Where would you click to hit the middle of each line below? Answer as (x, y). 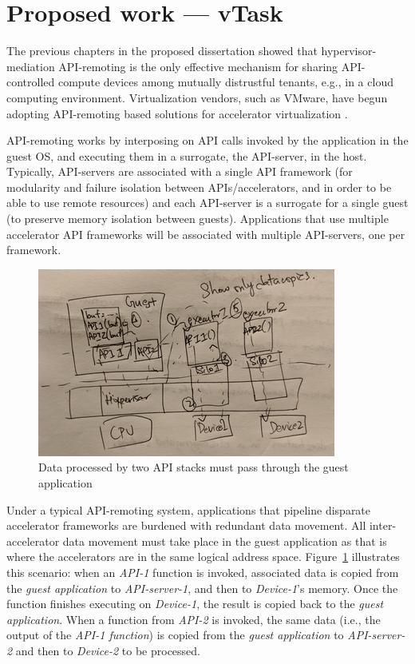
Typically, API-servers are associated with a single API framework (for (180, 171)
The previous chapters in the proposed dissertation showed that (162, 51)
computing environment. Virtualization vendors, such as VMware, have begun (197, 97)
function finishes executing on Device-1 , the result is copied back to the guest (195, 604)
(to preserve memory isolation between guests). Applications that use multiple (198, 219)
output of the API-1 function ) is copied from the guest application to (175, 635)
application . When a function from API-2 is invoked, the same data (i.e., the (194, 619)
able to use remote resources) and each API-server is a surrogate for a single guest (207, 203)
